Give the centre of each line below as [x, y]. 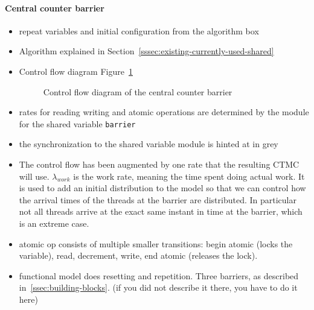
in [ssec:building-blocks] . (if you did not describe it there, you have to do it [158, 287]
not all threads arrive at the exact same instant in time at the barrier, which [161, 211]
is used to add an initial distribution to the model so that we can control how [162, 188]
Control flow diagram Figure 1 [76, 71]
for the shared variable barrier [77, 123]
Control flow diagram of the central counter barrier [138, 91]
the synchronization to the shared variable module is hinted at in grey [149, 144]
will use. [34, 176]
